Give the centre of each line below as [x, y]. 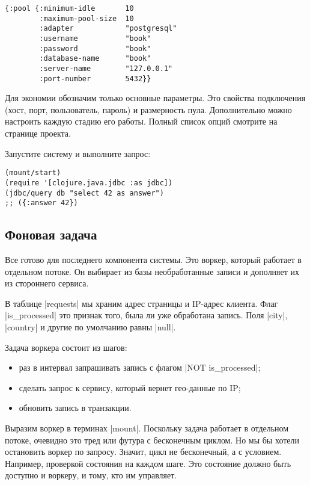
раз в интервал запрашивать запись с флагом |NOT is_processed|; [140, 367]
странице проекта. [38, 133]
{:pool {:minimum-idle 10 [69, 8]
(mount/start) [33, 173]
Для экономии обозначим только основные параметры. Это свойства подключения [155, 98]
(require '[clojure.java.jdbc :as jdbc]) [89, 183]
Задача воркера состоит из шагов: [66, 347]
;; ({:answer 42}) [41, 203]
